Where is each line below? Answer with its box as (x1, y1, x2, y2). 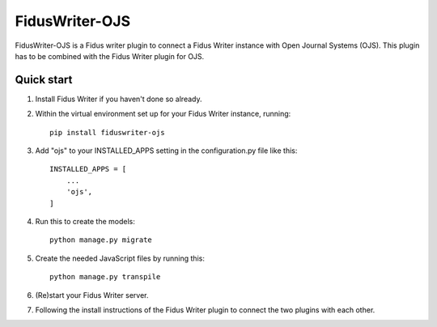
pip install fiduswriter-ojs (49, 128, 165, 137)
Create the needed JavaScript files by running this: (35, 253, 206, 263)
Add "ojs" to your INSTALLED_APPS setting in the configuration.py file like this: (35, 146, 298, 155)
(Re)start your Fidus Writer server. (35, 290, 149, 299)
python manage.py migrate (49, 236, 153, 244)
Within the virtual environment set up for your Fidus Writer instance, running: (35, 109, 291, 119)
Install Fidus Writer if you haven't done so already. (35, 94, 202, 104)
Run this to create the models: (35, 216, 135, 226)
